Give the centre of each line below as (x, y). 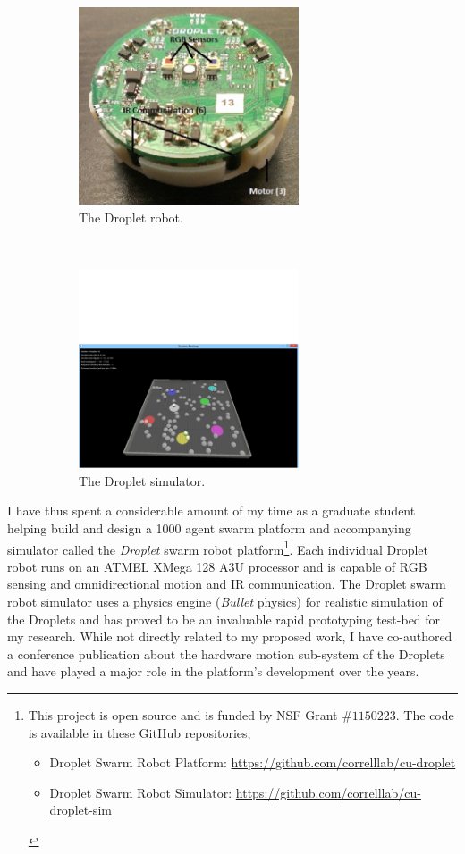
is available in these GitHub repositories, (139, 732)
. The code (425, 714)
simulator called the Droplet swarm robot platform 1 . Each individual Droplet (218, 548)
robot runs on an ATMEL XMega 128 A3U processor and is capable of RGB (217, 566)
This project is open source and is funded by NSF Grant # (190, 714)
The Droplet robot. (131, 217)
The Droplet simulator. (142, 480)
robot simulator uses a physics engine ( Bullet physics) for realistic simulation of (225, 602)
